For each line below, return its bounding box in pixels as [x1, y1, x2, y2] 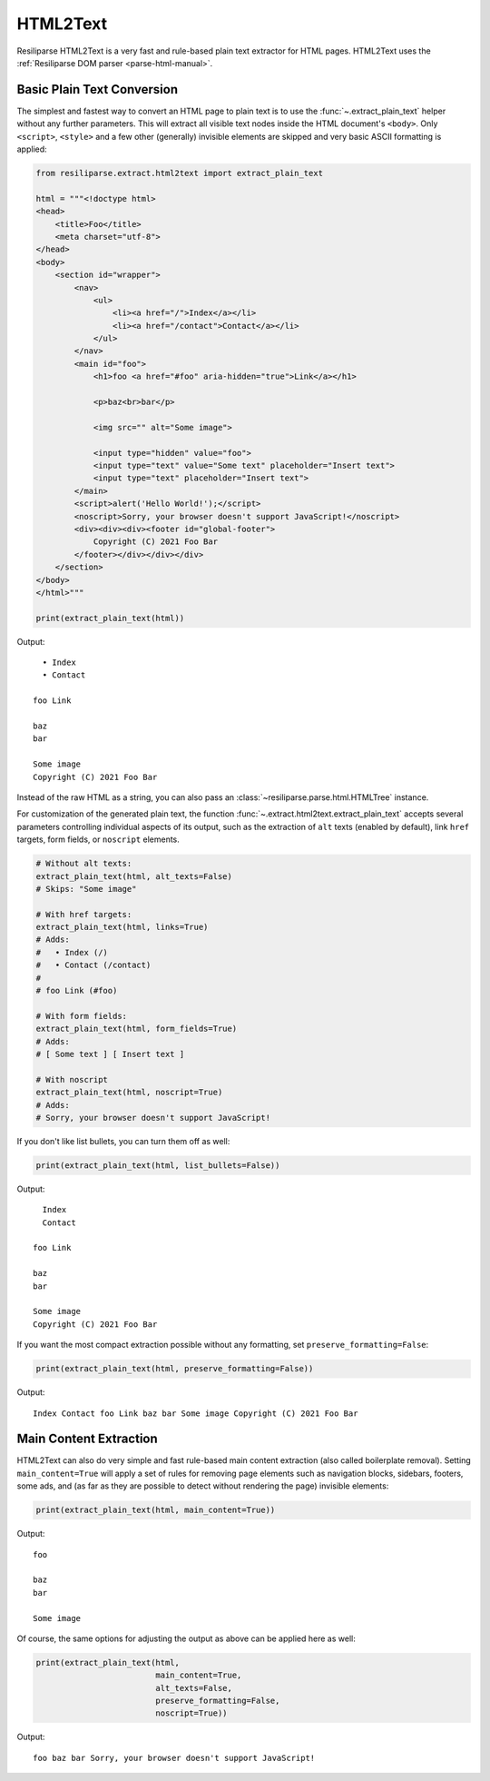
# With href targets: [35, 909, 132, 919]
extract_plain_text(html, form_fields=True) [35, 1024, 238, 1034]
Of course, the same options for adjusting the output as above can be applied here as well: [16, 1633, 356, 1644]
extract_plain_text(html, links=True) [35, 922, 209, 933]
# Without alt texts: [35, 858, 132, 869]
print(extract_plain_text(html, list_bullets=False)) [35, 1160, 280, 1171]
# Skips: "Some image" [35, 884, 137, 894]
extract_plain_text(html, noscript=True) [35, 1087, 223, 1098]
